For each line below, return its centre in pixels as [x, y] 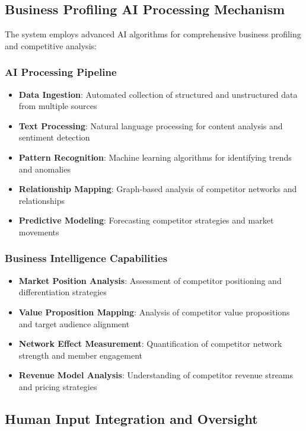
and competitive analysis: [51, 45]
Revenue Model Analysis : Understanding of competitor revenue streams [156, 375]
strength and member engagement [80, 355]
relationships [42, 200]
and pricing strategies [58, 386]
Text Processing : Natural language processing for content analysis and [151, 125]
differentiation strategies [63, 292]
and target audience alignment [74, 323]
